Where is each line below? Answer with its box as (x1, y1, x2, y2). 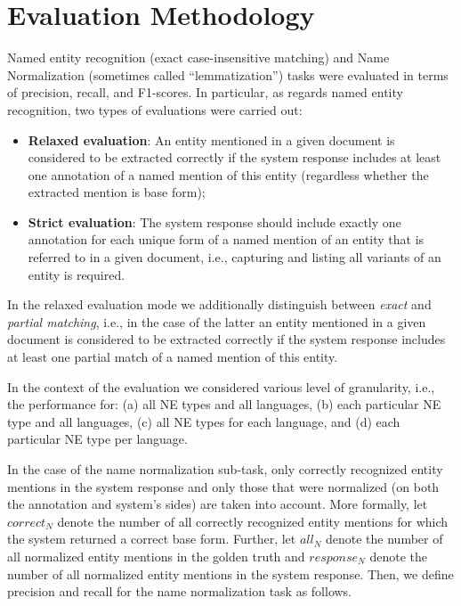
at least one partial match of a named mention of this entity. (7, 348, 338, 366)
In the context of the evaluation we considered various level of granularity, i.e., (7, 377, 435, 396)
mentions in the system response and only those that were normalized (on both (7, 477, 440, 495)
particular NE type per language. (7, 430, 188, 448)
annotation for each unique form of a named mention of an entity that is (28, 230, 425, 249)
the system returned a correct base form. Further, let (7, 529, 296, 548)
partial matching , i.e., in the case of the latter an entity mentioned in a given (7, 312, 426, 331)
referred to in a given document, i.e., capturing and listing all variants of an (28, 248, 441, 266)
